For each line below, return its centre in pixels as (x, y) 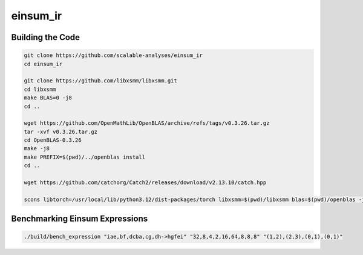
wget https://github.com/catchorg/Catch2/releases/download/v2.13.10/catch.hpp (145, 183)
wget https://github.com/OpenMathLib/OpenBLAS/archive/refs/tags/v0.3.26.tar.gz (147, 123)
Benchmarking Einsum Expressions (80, 219)
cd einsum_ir (43, 64)
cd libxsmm (40, 89)
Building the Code (46, 37)
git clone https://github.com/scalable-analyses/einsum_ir (113, 55)
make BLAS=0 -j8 (48, 98)
